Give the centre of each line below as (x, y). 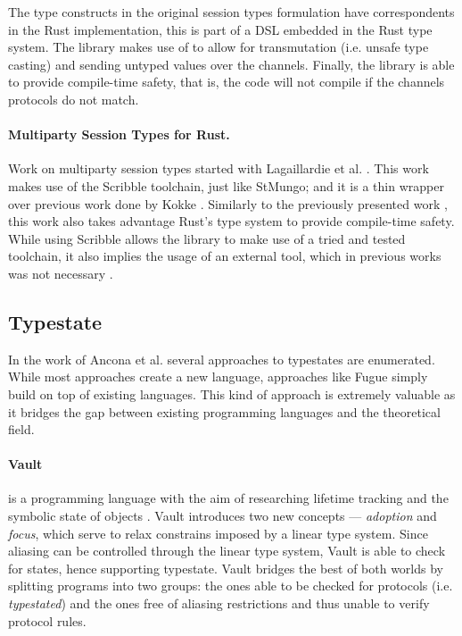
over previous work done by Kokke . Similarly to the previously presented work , (228, 203)
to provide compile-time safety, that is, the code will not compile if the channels (227, 82)
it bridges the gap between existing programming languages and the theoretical (224, 411)
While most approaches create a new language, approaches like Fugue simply (218, 377)
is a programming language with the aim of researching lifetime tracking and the (228, 498)
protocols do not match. (74, 99)
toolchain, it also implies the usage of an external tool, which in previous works (225, 256)
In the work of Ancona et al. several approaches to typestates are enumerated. (222, 359)
